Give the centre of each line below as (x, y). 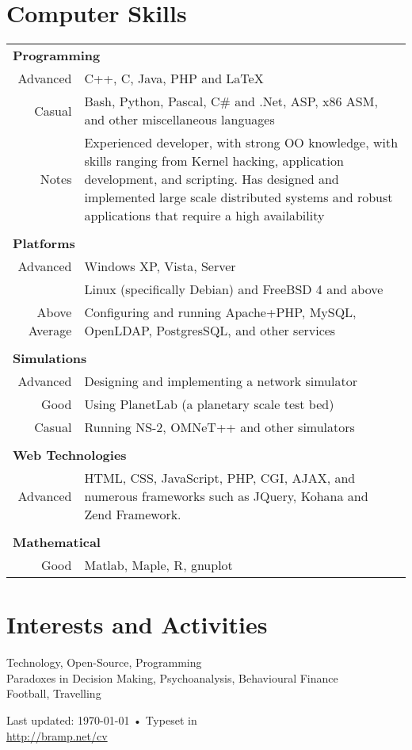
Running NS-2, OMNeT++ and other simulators (219, 427)
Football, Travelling (54, 693)
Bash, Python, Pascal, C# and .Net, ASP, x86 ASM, (231, 101)
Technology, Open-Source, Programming (104, 662)
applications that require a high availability (204, 216)
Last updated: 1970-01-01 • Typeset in (102, 720)
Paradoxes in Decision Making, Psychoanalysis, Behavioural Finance (172, 677)
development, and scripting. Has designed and (212, 179)
